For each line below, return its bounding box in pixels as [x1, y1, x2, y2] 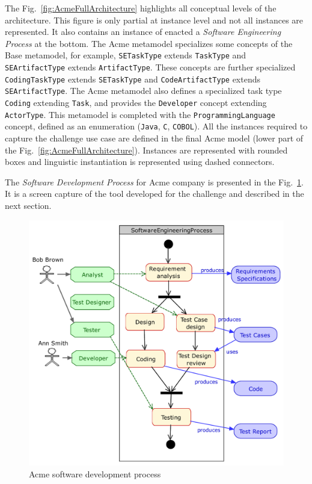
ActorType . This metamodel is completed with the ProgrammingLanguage [5, 108, 275, 120]
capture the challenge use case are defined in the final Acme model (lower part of [5, 131, 304, 144]
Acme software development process [29, 467, 161, 480]
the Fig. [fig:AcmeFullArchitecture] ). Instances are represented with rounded [5, 143, 288, 156]
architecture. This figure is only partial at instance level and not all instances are [5, 13, 304, 26]
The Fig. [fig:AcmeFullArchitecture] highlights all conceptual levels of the [5, 2, 277, 14]
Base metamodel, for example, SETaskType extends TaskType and [5, 49, 246, 61]
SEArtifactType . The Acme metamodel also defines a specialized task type [5, 84, 282, 97]
